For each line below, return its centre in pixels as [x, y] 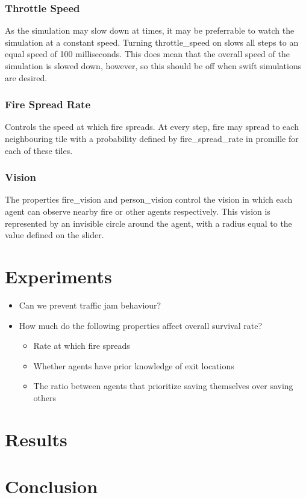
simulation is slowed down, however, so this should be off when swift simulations [153, 66]
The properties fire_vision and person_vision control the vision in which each [149, 199]
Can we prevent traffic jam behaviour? [90, 305]
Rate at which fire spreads [82, 346]
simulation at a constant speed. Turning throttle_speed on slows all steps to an [152, 42]
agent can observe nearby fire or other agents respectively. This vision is [138, 211]
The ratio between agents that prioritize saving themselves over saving [163, 386]
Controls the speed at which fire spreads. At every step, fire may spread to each [152, 127]
